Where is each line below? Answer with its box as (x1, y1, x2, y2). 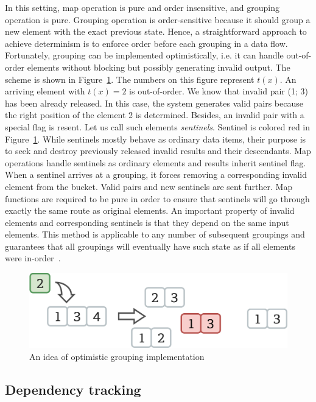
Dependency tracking (5, 379, 141, 398)
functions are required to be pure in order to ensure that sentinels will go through (5, 192, 310, 205)
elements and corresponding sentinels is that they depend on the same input (5, 216, 289, 228)
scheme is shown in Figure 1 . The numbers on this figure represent (5, 72, 255, 85)
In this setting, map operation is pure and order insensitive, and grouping (5, 1, 279, 13)
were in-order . (5, 252, 61, 264)
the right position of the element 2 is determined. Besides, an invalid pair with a (5, 108, 304, 121)
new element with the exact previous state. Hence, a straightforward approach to (5, 25, 307, 38)
